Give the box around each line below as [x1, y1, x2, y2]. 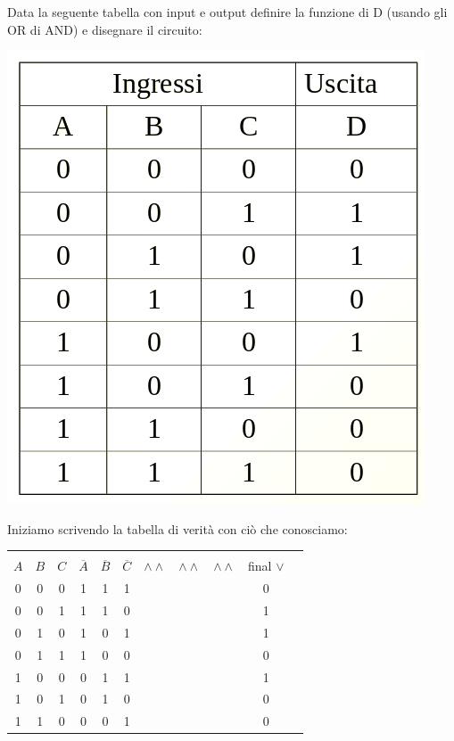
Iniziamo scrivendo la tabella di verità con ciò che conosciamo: [7, 519, 348, 538]
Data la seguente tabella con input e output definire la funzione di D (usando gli [7, 3, 448, 21]
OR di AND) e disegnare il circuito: [7, 20, 202, 38]
